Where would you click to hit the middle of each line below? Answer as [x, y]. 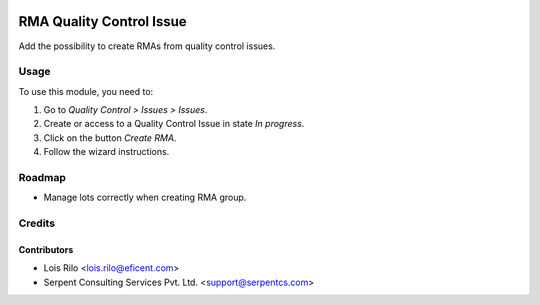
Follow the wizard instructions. [106, 152]
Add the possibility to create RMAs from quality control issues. [147, 46]
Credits [36, 223]
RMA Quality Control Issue [102, 21]
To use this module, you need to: [86, 91]
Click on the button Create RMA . [110, 137]
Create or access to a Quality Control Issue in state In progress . [174, 124]
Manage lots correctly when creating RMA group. [145, 197]
